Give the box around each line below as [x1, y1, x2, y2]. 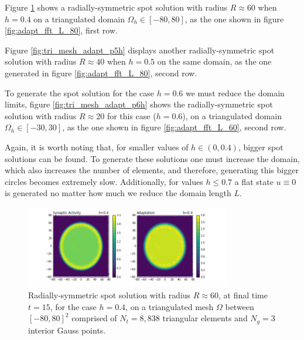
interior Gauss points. [28, 324, 106, 336]
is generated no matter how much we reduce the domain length [5, 187, 231, 199]
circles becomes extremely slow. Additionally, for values [5, 175, 203, 187]
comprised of [71, 312, 117, 324]
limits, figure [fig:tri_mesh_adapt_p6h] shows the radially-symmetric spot [5, 98, 273, 110]
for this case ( [107, 109, 156, 122]
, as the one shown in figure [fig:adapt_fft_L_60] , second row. [62, 121, 286, 133]
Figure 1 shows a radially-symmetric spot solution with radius [5, 1, 227, 13]
